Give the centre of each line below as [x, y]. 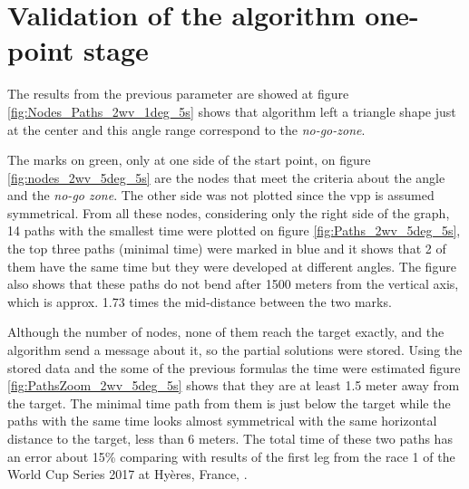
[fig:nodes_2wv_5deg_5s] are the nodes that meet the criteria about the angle [226, 177]
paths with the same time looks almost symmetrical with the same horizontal [222, 421]
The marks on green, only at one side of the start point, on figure [189, 160]
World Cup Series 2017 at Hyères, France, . [127, 474]
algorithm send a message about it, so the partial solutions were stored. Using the [235, 350]
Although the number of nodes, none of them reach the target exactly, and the [226, 332]
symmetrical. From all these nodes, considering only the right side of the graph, [229, 212]
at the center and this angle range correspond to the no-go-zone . [186, 129]
